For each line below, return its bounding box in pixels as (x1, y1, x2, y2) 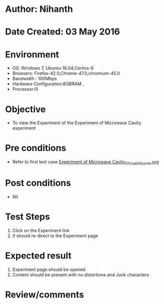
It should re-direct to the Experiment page (12, 233, 98, 239)
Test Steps (5, 211, 51, 222)
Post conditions (5, 177, 71, 189)
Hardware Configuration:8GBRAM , (12, 81, 84, 87)
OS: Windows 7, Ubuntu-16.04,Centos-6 (12, 65, 94, 71)
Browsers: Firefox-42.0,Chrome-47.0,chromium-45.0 (12, 70, 120, 76)
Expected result (5, 250, 72, 261)
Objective (5, 103, 46, 115)
